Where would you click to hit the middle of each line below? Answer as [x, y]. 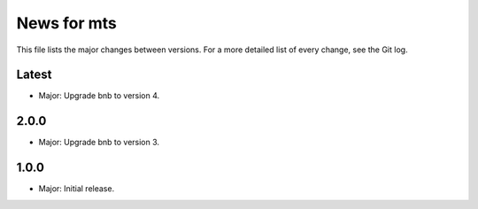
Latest [34, 75]
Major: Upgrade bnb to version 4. [99, 96]
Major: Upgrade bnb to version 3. [99, 143]
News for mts [66, 23]
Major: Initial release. [77, 189]
